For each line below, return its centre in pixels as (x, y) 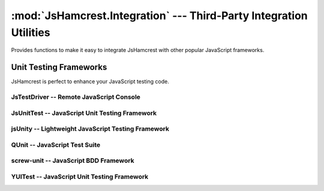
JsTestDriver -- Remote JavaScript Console (76, 97)
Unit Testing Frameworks (59, 67)
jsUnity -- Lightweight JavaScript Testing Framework (90, 129)
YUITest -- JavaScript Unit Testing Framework (80, 177)
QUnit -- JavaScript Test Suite (56, 145)
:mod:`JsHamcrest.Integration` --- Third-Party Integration (160, 16)
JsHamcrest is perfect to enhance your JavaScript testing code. (90, 81)
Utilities (31, 32)
